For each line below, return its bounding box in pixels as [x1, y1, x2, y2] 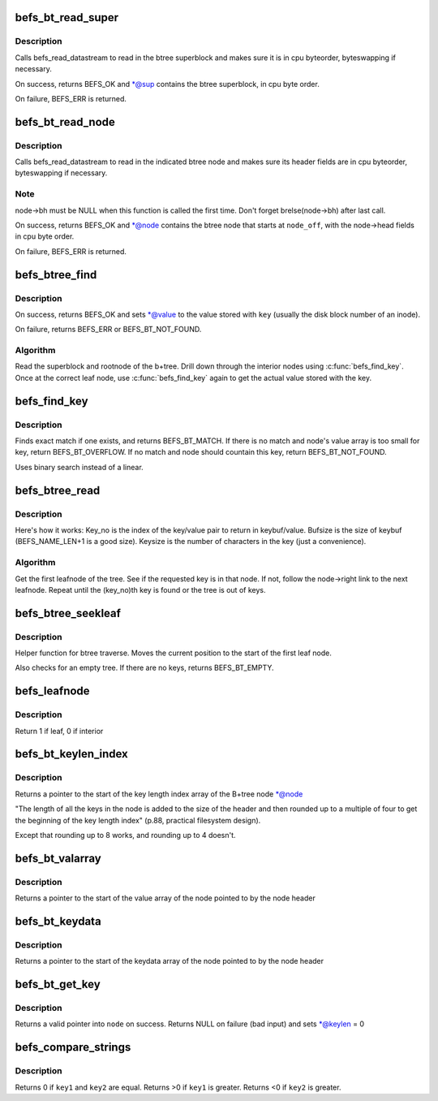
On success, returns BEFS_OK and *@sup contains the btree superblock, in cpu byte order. [15, 79, 320, 89]
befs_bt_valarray [15, 851, 101, 865]
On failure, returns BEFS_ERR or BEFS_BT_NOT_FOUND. [15, 325, 202, 335]
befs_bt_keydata [15, 914, 101, 928]
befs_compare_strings [15, 1040, 131, 1055]
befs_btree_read [15, 483, 101, 497]
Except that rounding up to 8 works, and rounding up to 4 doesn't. [15, 830, 236, 840]
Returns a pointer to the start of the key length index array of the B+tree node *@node [15, 788, 303, 799]
